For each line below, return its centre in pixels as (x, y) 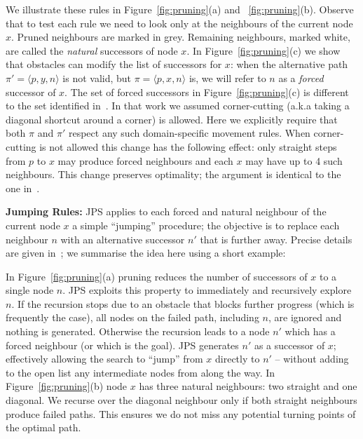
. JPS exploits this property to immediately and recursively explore (207, 290)
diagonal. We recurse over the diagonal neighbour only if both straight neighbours (181, 400)
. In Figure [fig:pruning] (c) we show (263, 50)
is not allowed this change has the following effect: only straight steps (188, 146)
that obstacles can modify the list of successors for (114, 64)
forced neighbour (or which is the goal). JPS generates (122, 345)
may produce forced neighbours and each (145, 160)
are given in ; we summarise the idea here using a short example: (146, 253)
